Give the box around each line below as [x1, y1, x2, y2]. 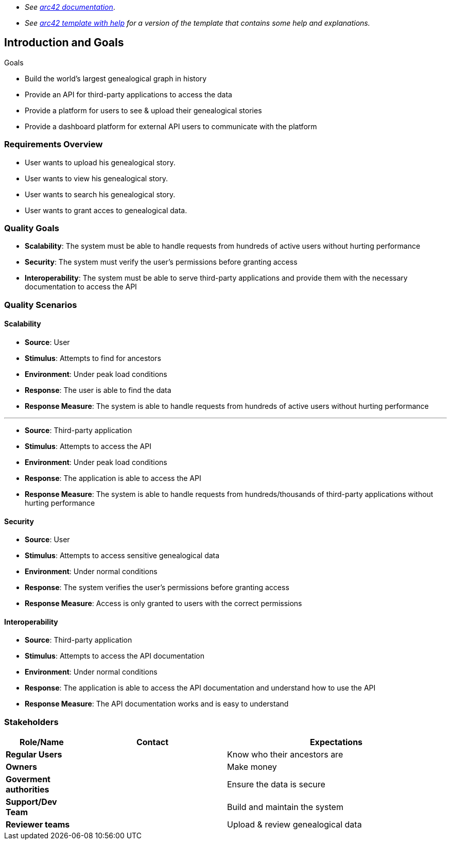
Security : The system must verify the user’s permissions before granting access [25, 257, 298, 267]
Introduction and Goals [4, 36, 124, 49]
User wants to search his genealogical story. [25, 190, 176, 199]
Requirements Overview [4, 139, 103, 150]
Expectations [309, 737, 363, 748]
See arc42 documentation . [25, 3, 115, 11]
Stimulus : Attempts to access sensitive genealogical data [25, 551, 220, 560]
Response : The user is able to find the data [25, 385, 171, 394]
